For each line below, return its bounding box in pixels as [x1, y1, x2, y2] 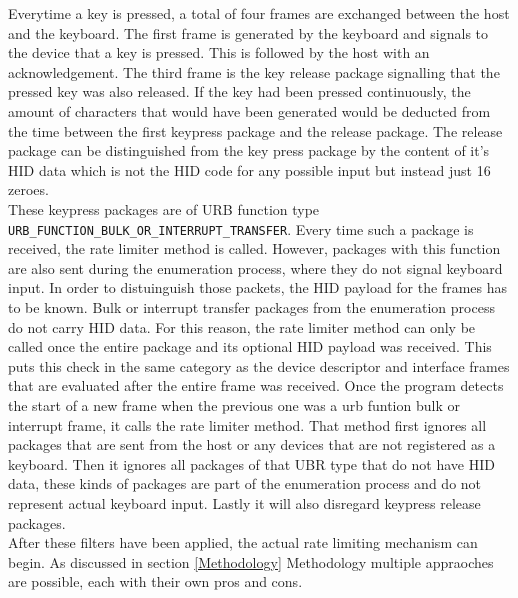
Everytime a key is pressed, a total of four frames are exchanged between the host [8, 3, 510, 23]
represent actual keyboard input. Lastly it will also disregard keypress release [8, 492, 481, 513]
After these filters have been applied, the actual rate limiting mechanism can [8, 532, 478, 553]
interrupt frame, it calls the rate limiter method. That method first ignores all [8, 414, 487, 435]
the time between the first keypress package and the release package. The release [8, 120, 503, 141]
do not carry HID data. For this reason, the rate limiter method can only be [8, 316, 476, 337]
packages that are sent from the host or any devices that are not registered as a [8, 434, 496, 455]
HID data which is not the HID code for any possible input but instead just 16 [8, 159, 491, 180]
